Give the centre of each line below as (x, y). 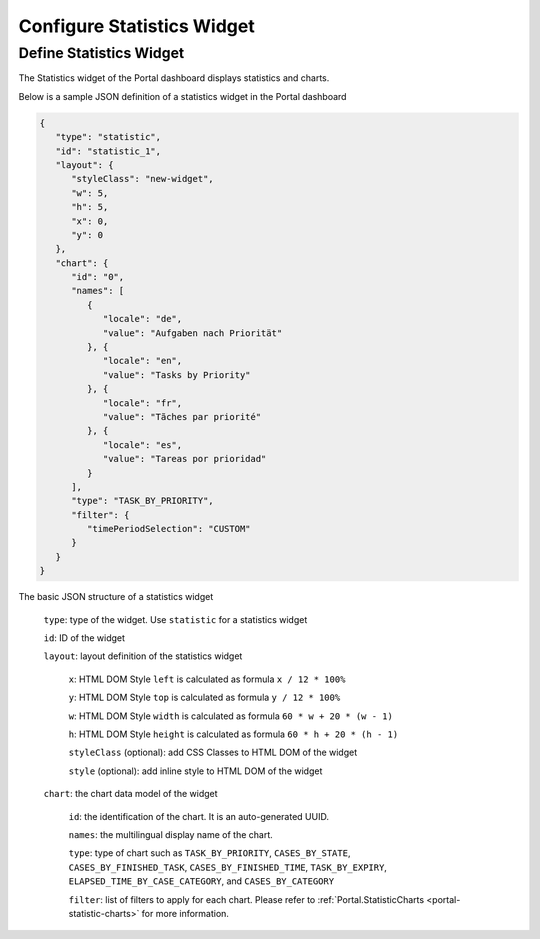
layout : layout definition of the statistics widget (143, 656)
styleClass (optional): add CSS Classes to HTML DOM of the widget (213, 752)
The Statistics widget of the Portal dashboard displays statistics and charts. (174, 78)
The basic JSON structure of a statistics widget (116, 597)
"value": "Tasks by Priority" (176, 374)
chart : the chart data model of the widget (131, 794)
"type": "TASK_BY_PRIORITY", (142, 501)
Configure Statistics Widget (136, 26)
